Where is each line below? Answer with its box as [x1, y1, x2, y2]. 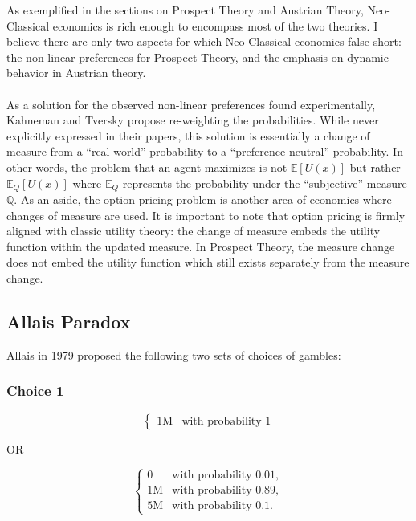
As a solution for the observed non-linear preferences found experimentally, [6, 96, 376, 112]
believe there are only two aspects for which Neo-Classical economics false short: [6, 33, 402, 50]
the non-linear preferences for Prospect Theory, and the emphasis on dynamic [6, 48, 389, 65]
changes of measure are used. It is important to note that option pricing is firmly [6, 206, 406, 223]
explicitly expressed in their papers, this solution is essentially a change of [6, 127, 370, 144]
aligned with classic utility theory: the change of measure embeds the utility [6, 222, 381, 239]
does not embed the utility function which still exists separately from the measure [6, 254, 410, 271]
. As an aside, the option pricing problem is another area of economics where [14, 190, 392, 207]
